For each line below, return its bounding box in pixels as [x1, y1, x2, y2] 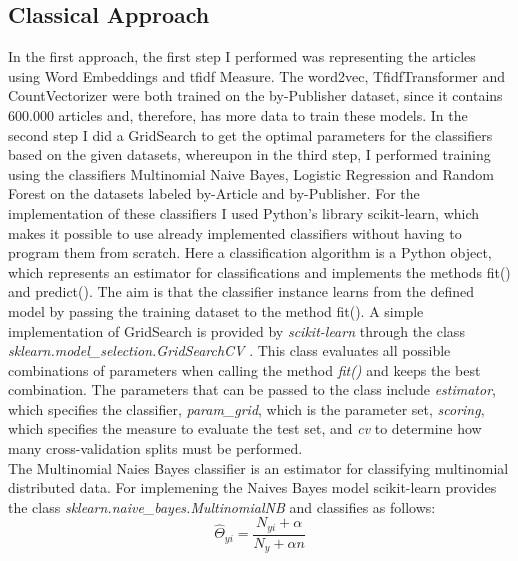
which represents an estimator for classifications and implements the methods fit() [8, 261, 511, 282]
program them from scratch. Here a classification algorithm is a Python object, [8, 242, 492, 263]
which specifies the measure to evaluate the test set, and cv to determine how [8, 418, 482, 439]
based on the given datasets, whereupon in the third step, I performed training [8, 144, 491, 165]
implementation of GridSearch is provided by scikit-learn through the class [8, 320, 465, 341]
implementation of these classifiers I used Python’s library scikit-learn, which [8, 202, 480, 223]
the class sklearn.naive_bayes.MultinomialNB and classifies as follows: [8, 496, 436, 517]
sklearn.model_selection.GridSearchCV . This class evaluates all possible [8, 340, 451, 361]
